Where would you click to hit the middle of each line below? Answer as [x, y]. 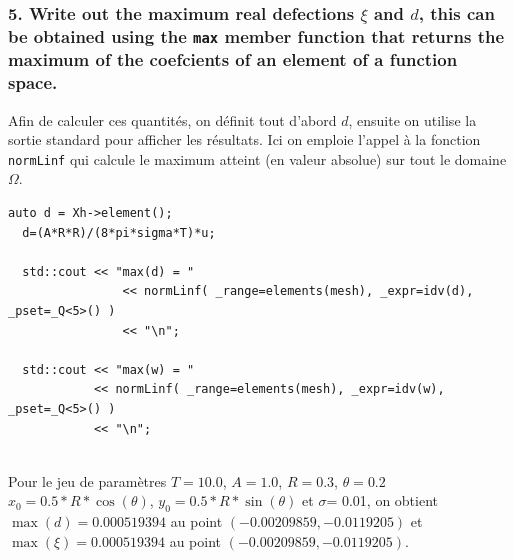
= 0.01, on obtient [382, 500]
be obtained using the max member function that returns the [256, 35]
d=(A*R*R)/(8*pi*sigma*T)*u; [119, 232]
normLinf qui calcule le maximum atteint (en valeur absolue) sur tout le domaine [257, 158]
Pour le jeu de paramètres [87, 480]
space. [33, 82]
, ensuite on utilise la [412, 119]
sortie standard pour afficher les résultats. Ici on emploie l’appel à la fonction [244, 139]
